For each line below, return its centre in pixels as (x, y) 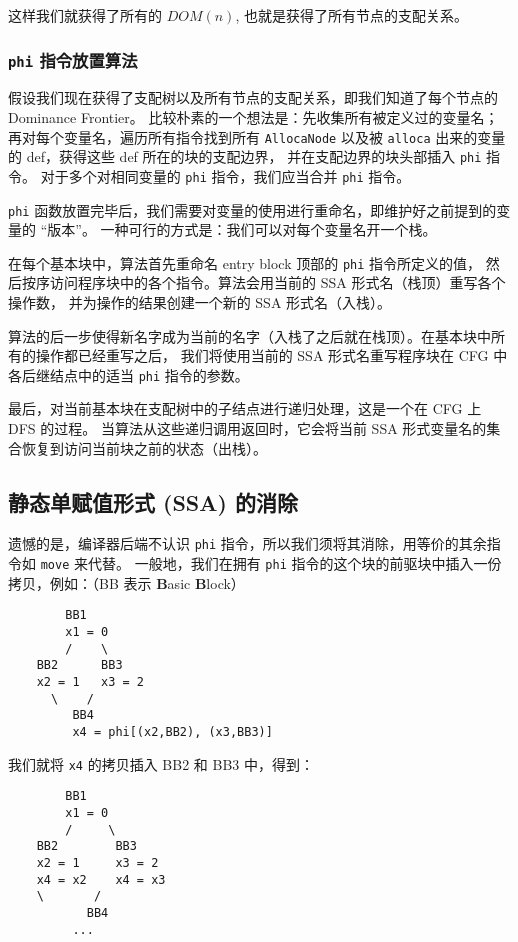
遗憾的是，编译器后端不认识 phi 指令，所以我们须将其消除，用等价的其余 (247, 543)
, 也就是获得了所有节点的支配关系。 (351, 15)
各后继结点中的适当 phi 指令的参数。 (128, 374)
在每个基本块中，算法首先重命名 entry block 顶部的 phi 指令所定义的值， (245, 262)
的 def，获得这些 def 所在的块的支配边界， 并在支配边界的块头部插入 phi (245, 156)
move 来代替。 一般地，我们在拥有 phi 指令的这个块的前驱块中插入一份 (271, 563)
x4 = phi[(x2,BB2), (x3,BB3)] (172, 731)
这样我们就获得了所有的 (85, 15)
